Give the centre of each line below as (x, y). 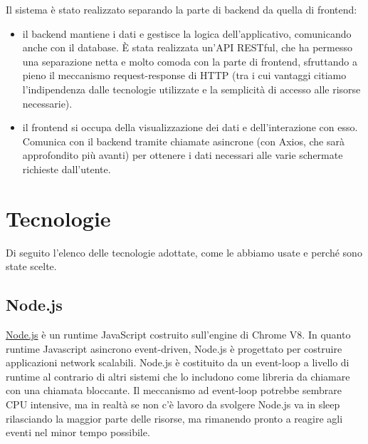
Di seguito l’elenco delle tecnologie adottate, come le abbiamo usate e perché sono (184, 252)
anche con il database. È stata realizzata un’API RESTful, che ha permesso (187, 47)
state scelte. (31, 266)
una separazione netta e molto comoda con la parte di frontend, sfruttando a (190, 61)
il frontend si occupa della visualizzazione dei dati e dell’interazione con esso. (190, 127)
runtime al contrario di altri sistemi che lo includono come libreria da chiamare (178, 376)
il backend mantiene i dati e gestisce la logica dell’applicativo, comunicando (187, 33)
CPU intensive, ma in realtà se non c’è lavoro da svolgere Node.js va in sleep (173, 404)
